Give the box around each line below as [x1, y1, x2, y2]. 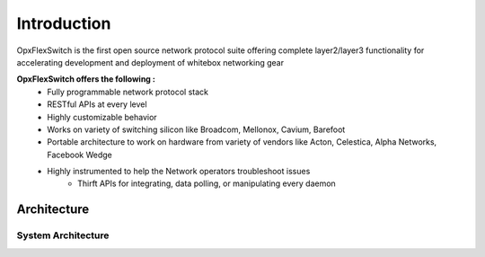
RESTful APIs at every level [47, 99, 147, 110]
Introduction [16, 13, 111, 33]
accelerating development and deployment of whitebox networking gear [16, 57, 285, 67]
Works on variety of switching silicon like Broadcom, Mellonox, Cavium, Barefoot [47, 124, 346, 135]
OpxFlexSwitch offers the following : [16, 74, 156, 84]
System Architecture [16, 229, 110, 242]
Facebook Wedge [47, 149, 112, 160]
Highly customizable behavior [47, 111, 157, 122]
